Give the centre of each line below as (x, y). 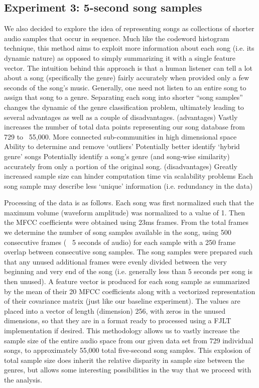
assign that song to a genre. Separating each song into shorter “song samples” (123, 97)
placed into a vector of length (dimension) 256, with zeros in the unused (115, 310)
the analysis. (23, 379)
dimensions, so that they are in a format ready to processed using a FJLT (118, 320)
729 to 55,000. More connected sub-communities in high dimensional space (120, 136)
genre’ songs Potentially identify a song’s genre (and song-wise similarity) (117, 156)
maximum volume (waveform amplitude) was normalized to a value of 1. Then (125, 212)
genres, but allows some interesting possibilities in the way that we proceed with (128, 370)
